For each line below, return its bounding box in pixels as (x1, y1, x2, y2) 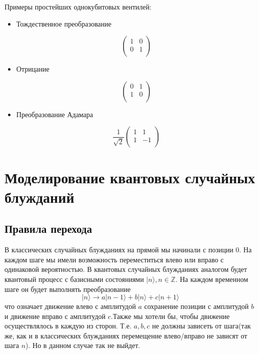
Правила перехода (4, 221, 92, 236)
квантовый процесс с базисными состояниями (4, 273, 144, 284)
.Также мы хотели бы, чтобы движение (110, 310, 230, 321)
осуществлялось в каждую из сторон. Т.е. (4, 320, 131, 331)
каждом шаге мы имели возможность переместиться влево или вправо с (4, 254, 224, 264)
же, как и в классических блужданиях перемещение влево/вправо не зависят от (4, 330, 247, 340)
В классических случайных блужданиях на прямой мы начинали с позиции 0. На (4, 244, 252, 255)
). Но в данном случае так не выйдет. (25, 340, 140, 350)
